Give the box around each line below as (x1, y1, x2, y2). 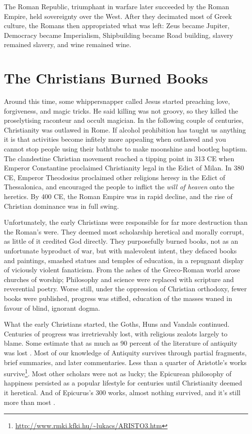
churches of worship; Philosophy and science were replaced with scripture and (4, 274, 234, 284)
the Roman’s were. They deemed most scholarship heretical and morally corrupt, (4, 226, 244, 236)
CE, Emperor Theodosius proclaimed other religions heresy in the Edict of (4, 172, 225, 182)
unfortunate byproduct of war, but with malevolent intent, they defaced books (4, 246, 237, 255)
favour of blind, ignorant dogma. (4, 302, 100, 313)
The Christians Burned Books (4, 68, 208, 88)
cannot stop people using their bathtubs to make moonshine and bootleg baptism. (4, 144, 248, 154)
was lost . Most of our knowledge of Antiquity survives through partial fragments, (4, 347, 247, 357)
